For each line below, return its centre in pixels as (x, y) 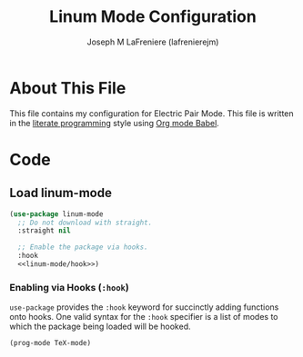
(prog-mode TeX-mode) (50, 343)
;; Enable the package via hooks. (83, 247)
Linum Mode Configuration (153, 17)
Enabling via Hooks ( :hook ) (69, 287)
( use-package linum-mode (56, 214)
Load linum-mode (61, 193)
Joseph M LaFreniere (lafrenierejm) (153, 42)
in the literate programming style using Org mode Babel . (115, 123)
